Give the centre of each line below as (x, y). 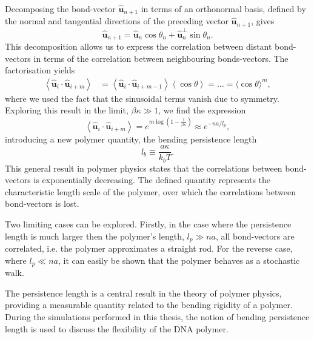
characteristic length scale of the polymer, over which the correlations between (150, 191)
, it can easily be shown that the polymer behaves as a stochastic (179, 260)
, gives (263, 21)
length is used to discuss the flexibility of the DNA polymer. (117, 328)
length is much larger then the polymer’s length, (95, 236)
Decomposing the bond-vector (60, 8)
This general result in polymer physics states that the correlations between (144, 168)
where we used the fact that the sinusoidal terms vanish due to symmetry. (142, 98)
